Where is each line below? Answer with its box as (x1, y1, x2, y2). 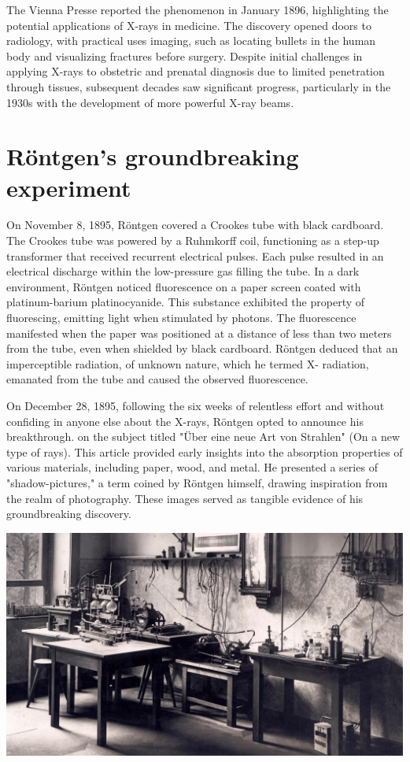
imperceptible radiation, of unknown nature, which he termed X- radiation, (6, 355, 369, 372)
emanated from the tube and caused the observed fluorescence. (6, 371, 308, 387)
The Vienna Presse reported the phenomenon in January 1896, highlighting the (6, 2, 389, 17)
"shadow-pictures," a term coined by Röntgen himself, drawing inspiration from (6, 474, 388, 490)
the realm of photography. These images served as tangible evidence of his (6, 490, 364, 506)
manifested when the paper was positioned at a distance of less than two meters (6, 324, 392, 341)
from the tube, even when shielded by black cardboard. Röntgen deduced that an (6, 340, 398, 357)
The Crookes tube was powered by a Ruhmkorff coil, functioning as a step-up (6, 232, 379, 249)
